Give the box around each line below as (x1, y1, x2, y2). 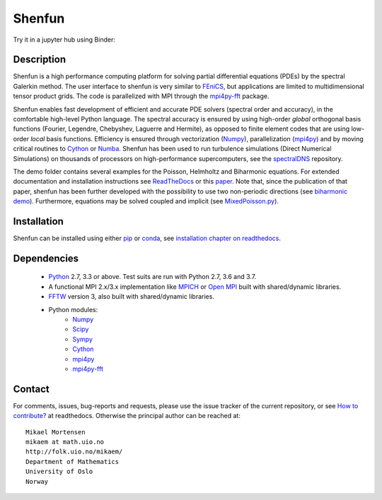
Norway (25, 477, 49, 485)
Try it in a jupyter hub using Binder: (13, 35, 116, 44)
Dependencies (13, 252, 79, 264)
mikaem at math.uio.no (25, 438, 105, 446)
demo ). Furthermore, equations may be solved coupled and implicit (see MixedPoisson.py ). (13, 197, 279, 206)
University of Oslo (25, 468, 93, 476)
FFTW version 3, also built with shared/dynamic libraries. (48, 292, 215, 301)
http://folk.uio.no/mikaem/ (25, 448, 123, 456)
